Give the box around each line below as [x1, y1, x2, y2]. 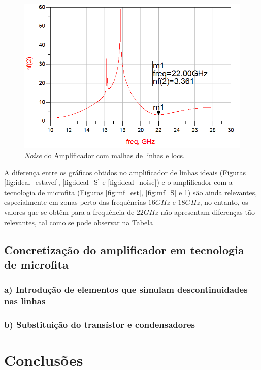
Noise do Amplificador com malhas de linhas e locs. [24, 149, 185, 160]
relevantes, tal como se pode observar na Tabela [4, 217, 153, 227]
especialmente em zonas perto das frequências [4, 197, 146, 207]
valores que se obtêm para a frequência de [4, 206, 135, 217]
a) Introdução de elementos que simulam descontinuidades [4, 283, 248, 296]
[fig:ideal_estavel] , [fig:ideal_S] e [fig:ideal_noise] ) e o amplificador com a [4, 177, 233, 188]
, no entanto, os [200, 197, 248, 207]
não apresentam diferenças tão [160, 206, 255, 217]
